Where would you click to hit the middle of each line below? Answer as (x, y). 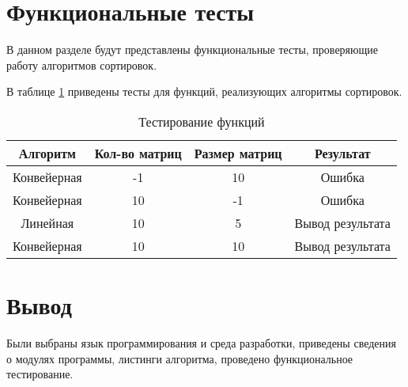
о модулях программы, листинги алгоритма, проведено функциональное (180, 358)
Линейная (47, 222)
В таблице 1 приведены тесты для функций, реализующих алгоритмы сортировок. (204, 91)
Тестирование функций (202, 121)
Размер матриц (238, 153)
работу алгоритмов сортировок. (82, 64)
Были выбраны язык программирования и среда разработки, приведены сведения (201, 343)
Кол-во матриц (138, 153)
